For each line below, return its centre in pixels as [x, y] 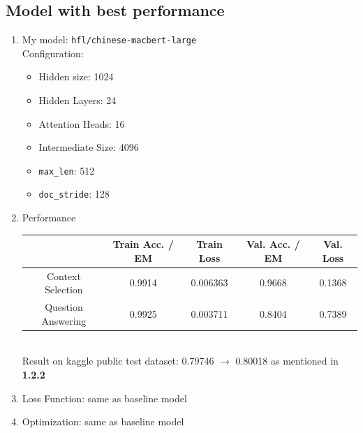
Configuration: [53, 53]
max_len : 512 [67, 170]
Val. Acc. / [273, 244]
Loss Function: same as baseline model [104, 398]
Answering [64, 320]
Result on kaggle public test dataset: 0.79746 [118, 361]
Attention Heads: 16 [82, 123]
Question [64, 307]
